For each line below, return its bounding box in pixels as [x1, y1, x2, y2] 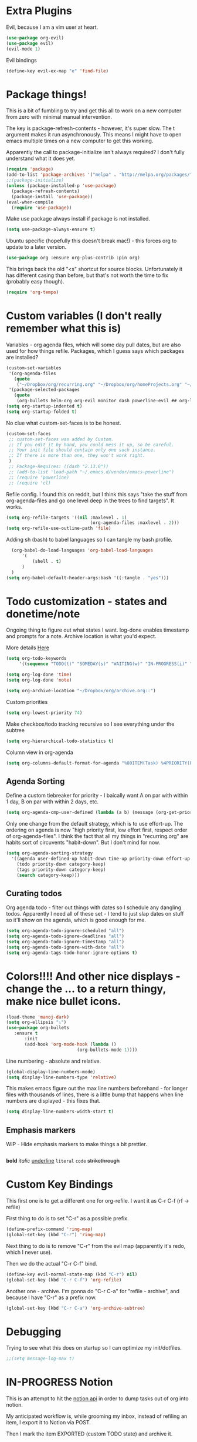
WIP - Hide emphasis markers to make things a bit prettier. [6, 1141, 148, 1148]
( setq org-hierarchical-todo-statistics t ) [6, 738, 114, 744]
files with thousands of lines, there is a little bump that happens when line [6, 1091, 184, 1098]
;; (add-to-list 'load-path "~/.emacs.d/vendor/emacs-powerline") [8, 469, 175, 475]
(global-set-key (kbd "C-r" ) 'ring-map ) [6, 1231, 107, 1237]
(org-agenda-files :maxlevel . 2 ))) [90, 520, 180, 526]
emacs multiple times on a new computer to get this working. [6, 137, 154, 145]
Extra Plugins [6, 4, 72, 18]
